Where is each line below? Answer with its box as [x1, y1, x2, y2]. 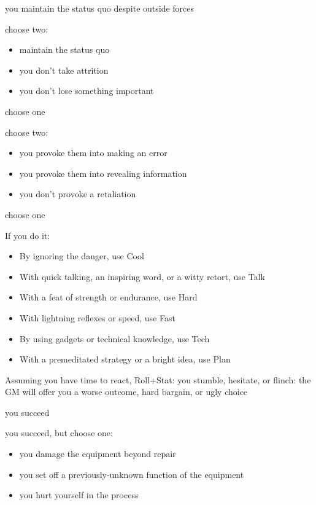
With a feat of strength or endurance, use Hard [19, 291, 198, 303]
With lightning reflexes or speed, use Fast [19, 311, 175, 324]
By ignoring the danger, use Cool [19, 249, 144, 262]
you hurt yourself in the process [19, 488, 139, 501]
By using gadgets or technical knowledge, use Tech [19, 332, 210, 345]
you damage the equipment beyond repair [19, 447, 176, 460]
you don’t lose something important [19, 84, 154, 97]
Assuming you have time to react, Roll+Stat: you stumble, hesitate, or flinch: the [5, 373, 311, 386]
